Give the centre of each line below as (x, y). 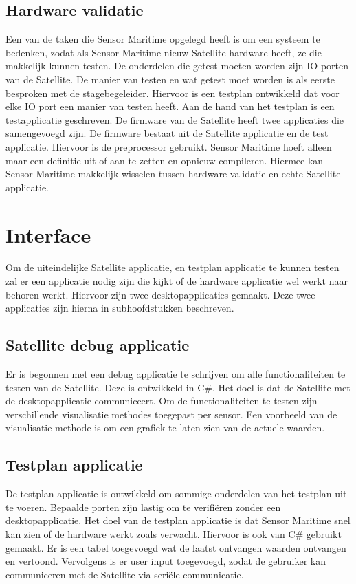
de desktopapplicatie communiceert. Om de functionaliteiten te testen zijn (162, 401)
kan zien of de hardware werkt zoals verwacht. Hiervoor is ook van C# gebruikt (174, 533)
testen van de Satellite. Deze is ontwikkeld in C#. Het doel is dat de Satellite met (178, 387)
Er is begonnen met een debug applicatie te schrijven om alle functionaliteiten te (176, 374)
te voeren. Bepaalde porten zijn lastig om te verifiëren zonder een (143, 507)
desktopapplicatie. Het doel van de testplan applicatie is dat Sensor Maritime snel (178, 520)
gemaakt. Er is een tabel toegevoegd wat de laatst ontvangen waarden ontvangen (176, 547)
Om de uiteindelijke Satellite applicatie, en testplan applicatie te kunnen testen (173, 267)
